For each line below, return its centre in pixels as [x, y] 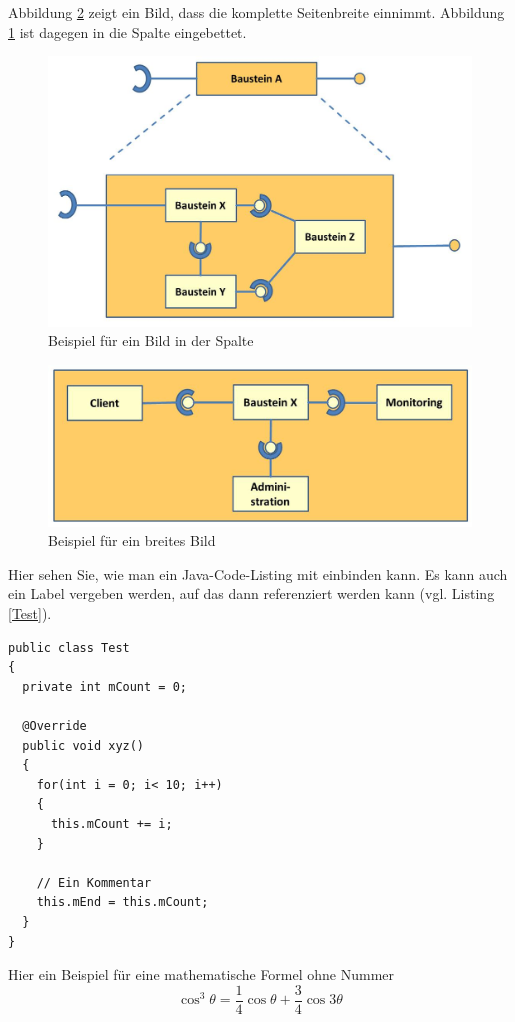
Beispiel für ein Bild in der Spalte [151, 340]
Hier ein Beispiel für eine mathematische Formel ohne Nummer [201, 974]
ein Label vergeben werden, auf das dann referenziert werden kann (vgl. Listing [251, 593]
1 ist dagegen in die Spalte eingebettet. [127, 31]
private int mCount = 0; [104, 686]
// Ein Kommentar [94, 882]
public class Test [69, 647]
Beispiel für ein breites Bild [132, 540]
